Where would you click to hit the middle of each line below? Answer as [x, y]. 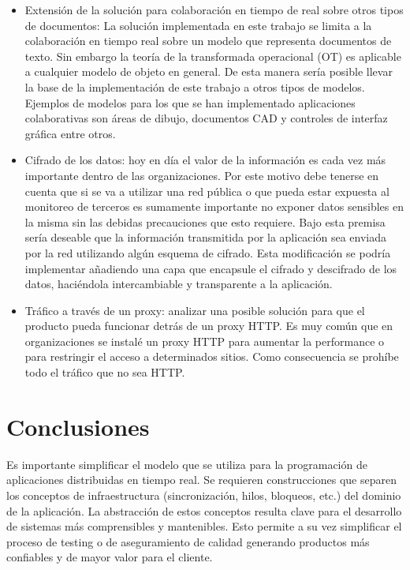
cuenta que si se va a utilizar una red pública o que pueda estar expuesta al [207, 191]
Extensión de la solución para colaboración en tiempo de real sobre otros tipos [214, 9]
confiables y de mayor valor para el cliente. [110, 557]
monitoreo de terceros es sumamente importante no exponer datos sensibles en [214, 206]
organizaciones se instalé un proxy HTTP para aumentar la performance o [205, 341]
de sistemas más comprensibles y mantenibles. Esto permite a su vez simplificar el [204, 526]
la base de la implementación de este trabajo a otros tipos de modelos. [195, 86]
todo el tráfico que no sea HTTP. [105, 372]
